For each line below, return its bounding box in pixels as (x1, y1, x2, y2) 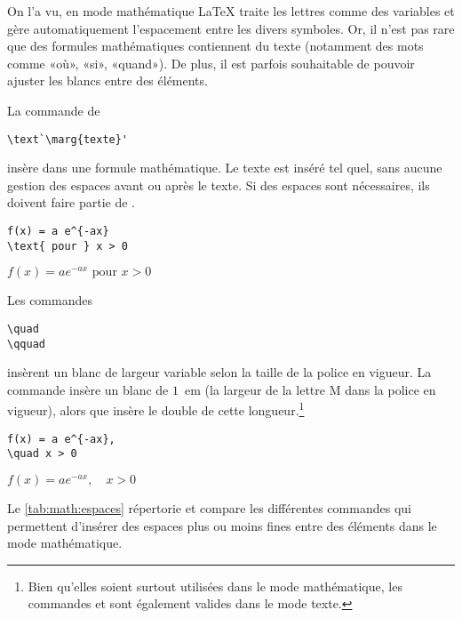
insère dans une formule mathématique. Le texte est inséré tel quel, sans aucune (7, 158, 442, 177)
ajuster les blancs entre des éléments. (7, 71, 208, 90)
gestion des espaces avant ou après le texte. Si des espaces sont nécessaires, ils (7, 175, 430, 194)
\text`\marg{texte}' (7, 132, 129, 146)
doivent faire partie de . (7, 193, 135, 212)
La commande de (7, 100, 100, 119)
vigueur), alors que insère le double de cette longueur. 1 (7, 398, 305, 420)
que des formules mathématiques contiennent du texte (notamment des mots (7, 36, 424, 55)
